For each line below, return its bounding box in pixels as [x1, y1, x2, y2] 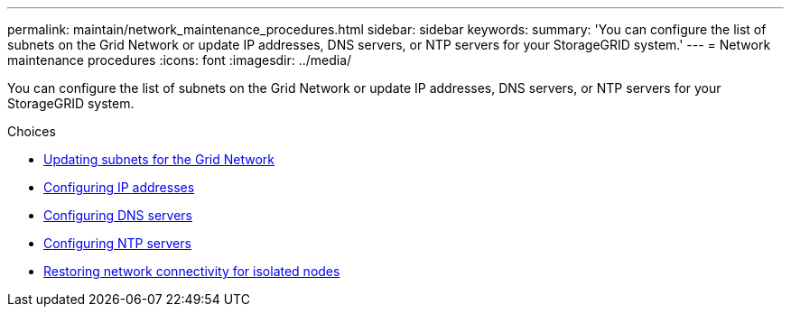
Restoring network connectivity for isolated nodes [43, 263, 340, 279]
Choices [7, 124, 56, 139]
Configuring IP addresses [43, 180, 195, 195]
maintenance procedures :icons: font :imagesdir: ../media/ [7, 52, 352, 68]
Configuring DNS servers [43, 208, 192, 223]
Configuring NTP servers [43, 235, 191, 251]
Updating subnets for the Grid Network [43, 152, 275, 167]
